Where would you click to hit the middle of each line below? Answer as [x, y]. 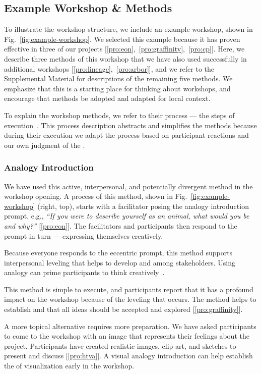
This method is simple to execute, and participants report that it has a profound [129, 289]
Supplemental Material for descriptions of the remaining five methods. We [118, 78]
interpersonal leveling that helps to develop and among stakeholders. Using [120, 262]
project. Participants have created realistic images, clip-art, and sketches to [120, 345]
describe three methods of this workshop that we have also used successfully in [125, 58]
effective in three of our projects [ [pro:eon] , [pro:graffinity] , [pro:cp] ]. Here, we [124, 49]
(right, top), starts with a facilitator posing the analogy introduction [143, 206]
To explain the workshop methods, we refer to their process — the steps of [119, 115]
